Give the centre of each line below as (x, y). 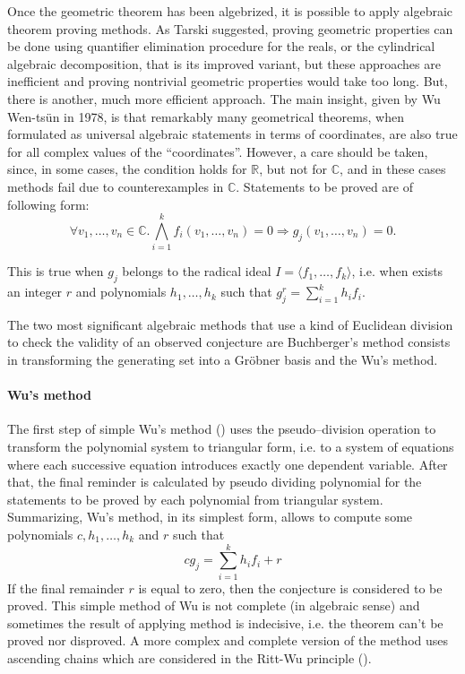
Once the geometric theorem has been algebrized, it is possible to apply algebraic (230, 11)
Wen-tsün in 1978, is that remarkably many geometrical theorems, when (206, 116)
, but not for (293, 169)
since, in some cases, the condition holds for (127, 169)
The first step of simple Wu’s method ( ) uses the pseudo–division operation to (222, 429)
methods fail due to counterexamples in (116, 186)
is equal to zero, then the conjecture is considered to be (290, 588)
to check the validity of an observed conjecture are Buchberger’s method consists (229, 342)
